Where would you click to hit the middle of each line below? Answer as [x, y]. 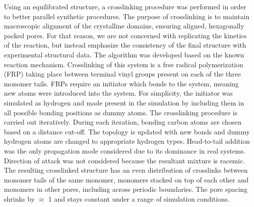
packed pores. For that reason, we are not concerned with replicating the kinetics [126, 35]
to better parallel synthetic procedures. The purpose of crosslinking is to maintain [127, 16]
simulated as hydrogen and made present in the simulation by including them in [124, 102]
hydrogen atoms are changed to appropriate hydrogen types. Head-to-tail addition [127, 141]
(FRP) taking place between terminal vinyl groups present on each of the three [123, 74]
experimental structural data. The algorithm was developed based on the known [124, 54]
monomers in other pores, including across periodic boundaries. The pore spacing [126, 189]
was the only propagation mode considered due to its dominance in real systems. [125, 150]
